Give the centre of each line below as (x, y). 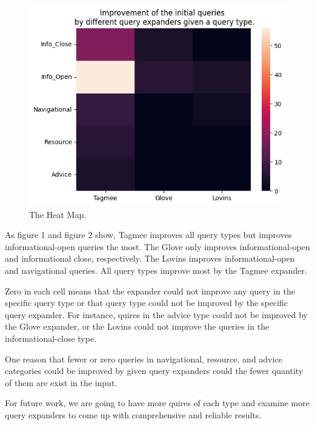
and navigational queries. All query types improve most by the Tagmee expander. (156, 270)
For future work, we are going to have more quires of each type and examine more (157, 403)
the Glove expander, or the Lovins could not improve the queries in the (137, 326)
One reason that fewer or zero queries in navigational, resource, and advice (144, 359)
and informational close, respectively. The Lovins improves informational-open (150, 258)
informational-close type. (51, 338)
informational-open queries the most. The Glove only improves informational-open (157, 246)
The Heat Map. (58, 214)
